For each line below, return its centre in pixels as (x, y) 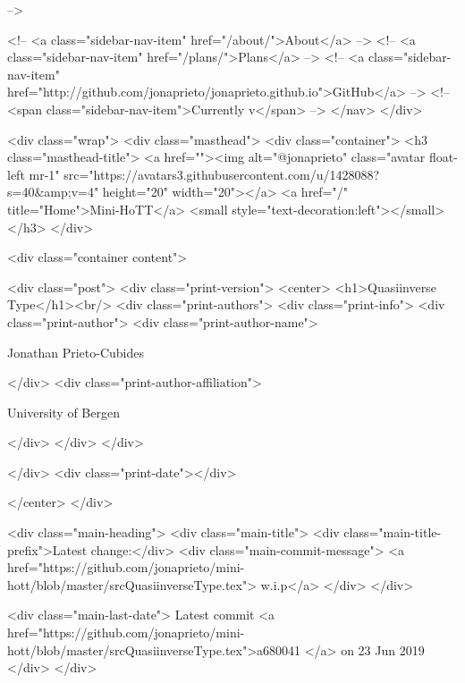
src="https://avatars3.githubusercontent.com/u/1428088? (222, 174)
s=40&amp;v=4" (53, 192)
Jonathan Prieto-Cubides (76, 352)
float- (443, 157)
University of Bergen (63, 412)
